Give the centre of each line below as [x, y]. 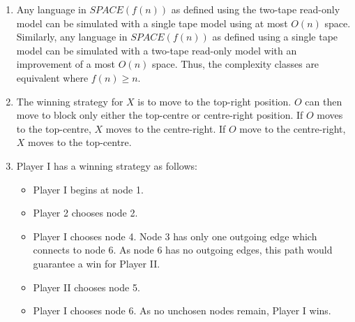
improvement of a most [66, 64]
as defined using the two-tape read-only [256, 9]
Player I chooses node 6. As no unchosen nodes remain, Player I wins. [182, 310]
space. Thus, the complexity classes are [235, 64]
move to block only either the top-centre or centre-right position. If [160, 115]
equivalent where [52, 77]
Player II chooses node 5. [86, 287]
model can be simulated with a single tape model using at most [152, 23]
